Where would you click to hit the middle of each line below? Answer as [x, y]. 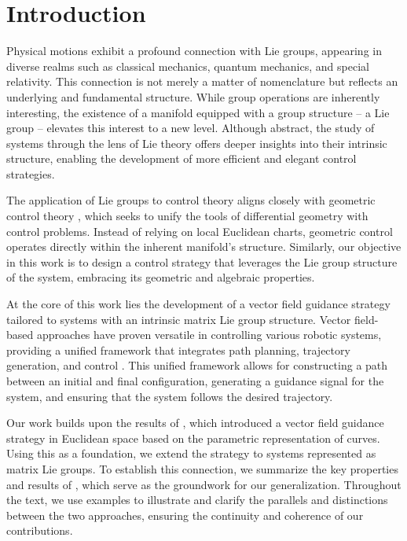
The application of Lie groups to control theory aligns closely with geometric [191, 200]
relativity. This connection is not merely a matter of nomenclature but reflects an [202, 81]
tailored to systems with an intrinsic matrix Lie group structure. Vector [179, 319]
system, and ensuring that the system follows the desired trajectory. [170, 396]
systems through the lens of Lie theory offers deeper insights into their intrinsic [197, 143]
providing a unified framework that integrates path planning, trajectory [178, 350]
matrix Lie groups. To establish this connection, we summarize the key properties [202, 468]
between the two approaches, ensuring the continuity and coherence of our [185, 515]
